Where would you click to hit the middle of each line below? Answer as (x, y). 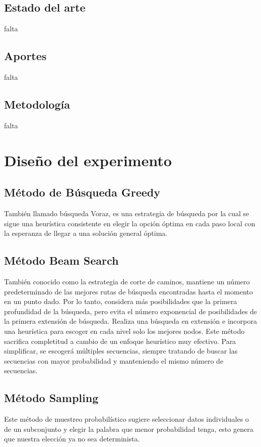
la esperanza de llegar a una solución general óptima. (86, 233)
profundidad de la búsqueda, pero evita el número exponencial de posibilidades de (131, 311)
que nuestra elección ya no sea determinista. (72, 439)
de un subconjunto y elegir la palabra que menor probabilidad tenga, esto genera (129, 429)
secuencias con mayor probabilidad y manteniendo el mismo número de (114, 360)
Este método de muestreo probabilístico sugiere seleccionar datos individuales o (126, 419)
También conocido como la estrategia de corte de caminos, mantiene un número (127, 281)
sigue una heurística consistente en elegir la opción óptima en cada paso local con (130, 223)
